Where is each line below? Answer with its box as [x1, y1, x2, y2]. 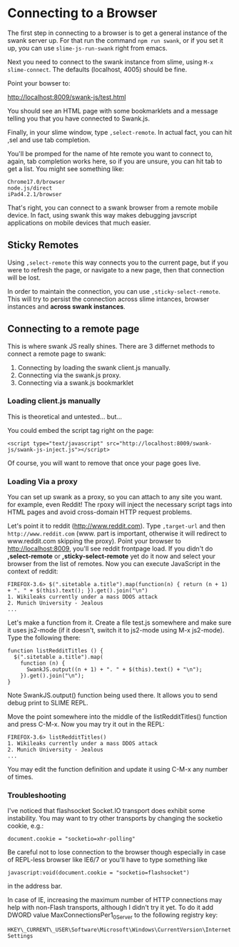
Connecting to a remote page [7, 323, 140, 335]
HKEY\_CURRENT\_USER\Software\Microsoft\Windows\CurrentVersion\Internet [7, 926, 232, 933]
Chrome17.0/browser [7, 178, 66, 185]
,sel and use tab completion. [7, 135, 91, 144]
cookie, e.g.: [7, 821, 44, 830]
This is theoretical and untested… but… [7, 412, 123, 421]
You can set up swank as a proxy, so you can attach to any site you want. [7, 493, 223, 501]
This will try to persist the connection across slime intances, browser [7, 295, 210, 303]
